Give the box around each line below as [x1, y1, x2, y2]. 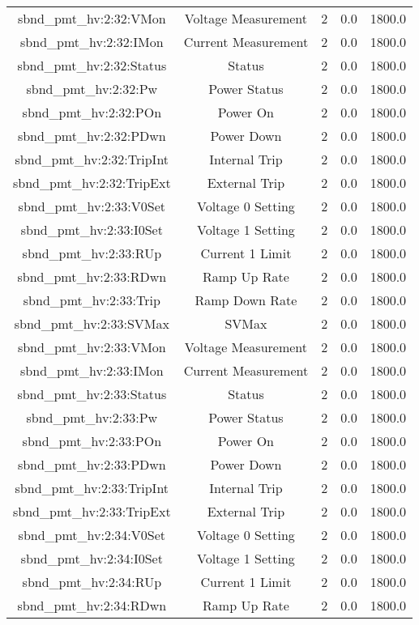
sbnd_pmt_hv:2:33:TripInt [15, 478, 169, 497]
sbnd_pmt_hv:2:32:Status [17, 56, 167, 74]
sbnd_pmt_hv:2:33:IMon [20, 361, 164, 380]
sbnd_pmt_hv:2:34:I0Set [20, 549, 163, 568]
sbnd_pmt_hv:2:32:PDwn [17, 126, 166, 145]
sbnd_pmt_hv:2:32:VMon [17, 9, 166, 28]
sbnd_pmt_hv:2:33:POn [22, 432, 162, 450]
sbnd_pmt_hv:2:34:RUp [22, 572, 162, 591]
